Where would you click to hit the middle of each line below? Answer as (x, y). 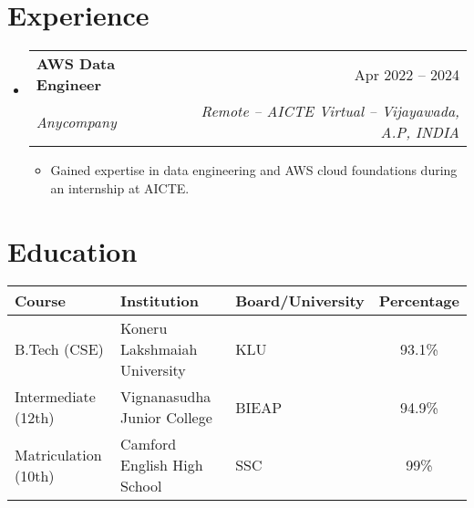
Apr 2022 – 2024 (407, 74)
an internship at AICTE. (120, 187)
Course (41, 301)
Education (72, 250)
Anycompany (76, 121)
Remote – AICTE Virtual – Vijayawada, (330, 111)
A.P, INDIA (420, 132)
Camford (149, 444)
